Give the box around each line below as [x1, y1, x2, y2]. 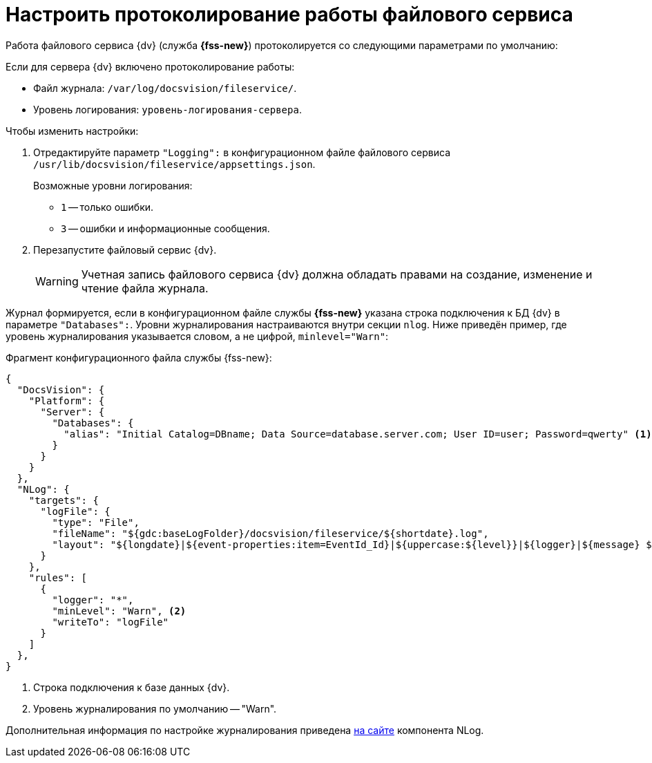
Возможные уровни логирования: [33, 179, 193, 191]
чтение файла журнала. [81, 281, 209, 295]
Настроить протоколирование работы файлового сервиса [6, 3, 573, 26]
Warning [35, 274, 79, 288]
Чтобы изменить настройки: [6, 124, 139, 137]
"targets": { [28, 494, 99, 506]
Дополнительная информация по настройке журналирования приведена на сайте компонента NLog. [6, 724, 484, 736]
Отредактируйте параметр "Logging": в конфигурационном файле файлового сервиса [33, 146, 450, 158]
